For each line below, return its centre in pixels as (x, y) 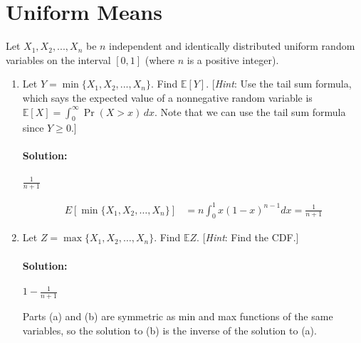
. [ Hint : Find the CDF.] (248, 237)
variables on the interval (58, 59)
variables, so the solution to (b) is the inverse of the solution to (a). (169, 330)
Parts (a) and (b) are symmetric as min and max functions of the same (178, 316)
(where (160, 59)
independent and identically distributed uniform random (232, 46)
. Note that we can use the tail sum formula (250, 111)
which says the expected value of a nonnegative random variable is (167, 97)
